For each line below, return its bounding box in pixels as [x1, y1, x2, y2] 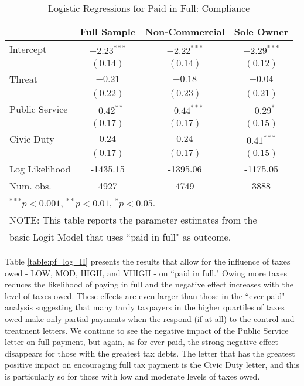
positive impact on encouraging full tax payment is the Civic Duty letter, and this [5, 358, 299, 371]
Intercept [9, 42, 47, 56]
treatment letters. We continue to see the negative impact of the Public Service [5, 324, 289, 336]
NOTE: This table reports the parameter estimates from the [9, 213, 257, 226]
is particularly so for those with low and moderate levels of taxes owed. [5, 370, 260, 382]
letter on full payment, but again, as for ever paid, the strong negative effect [5, 336, 278, 348]
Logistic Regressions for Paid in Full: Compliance [47, 1, 250, 15]
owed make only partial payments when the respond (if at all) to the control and [5, 312, 295, 324]
